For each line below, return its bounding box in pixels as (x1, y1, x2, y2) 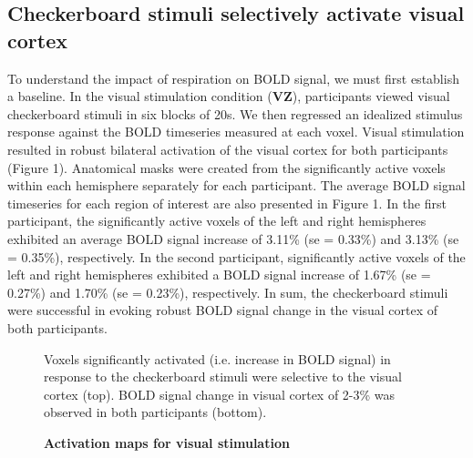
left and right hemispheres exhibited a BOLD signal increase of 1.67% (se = (7, 265, 431, 284)
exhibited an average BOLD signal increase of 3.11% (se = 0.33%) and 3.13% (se (7, 229, 459, 248)
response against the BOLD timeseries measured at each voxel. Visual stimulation (7, 122, 465, 141)
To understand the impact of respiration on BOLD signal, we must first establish (7, 68, 459, 87)
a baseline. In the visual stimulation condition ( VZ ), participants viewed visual (7, 87, 450, 106)
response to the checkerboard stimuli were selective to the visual (44, 367, 402, 386)
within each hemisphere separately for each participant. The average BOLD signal (7, 176, 466, 195)
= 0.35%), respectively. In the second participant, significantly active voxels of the (7, 247, 466, 266)
